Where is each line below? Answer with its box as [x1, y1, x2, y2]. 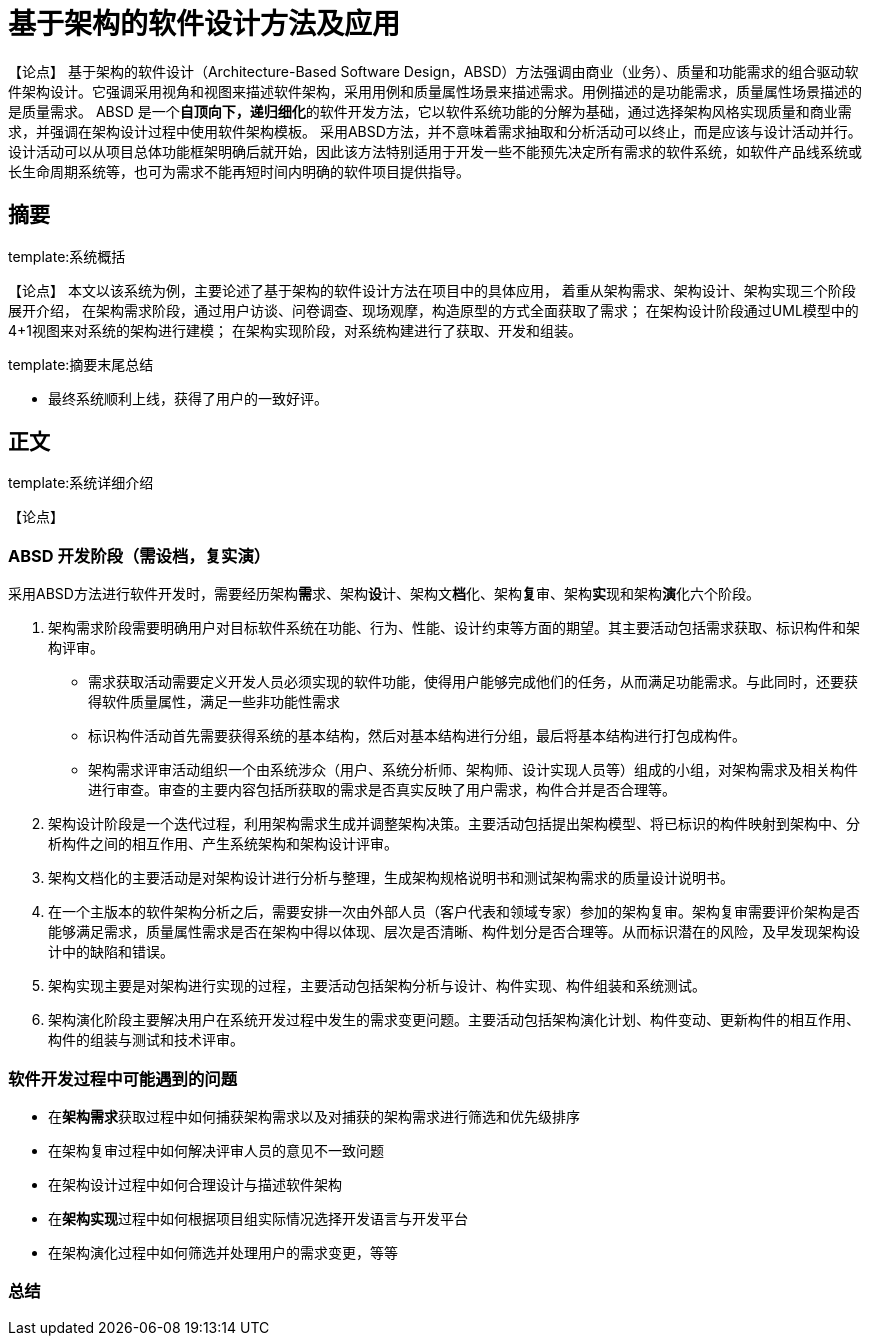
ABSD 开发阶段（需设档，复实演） [8, 545, 271, 566]
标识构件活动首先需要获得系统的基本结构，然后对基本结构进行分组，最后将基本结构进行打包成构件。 [88, 727, 746, 745]
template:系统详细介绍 [8, 474, 154, 492]
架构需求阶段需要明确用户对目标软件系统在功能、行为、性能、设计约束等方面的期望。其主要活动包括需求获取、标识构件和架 [48, 619, 860, 637]
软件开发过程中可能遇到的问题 [8, 1068, 238, 1089]
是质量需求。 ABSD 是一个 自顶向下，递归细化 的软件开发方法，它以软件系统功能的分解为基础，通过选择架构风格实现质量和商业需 [8, 102, 852, 120]
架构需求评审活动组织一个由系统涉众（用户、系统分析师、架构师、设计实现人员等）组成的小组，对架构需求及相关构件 [88, 761, 858, 779]
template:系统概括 [8, 247, 126, 265]
